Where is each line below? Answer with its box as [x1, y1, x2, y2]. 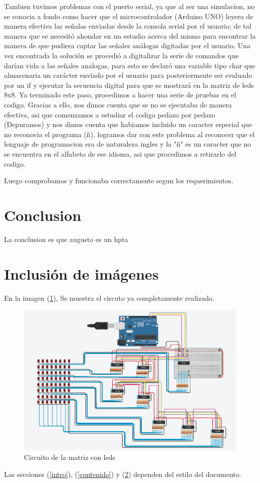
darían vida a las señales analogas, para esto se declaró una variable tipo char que [4, 60, 255, 70]
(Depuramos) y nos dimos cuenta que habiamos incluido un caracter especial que [4, 119, 252, 130]
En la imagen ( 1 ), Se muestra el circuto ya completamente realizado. [4, 292, 214, 303]
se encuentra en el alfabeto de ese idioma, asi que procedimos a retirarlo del [4, 148, 236, 159]
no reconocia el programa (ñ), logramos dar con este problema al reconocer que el [4, 129, 255, 139]
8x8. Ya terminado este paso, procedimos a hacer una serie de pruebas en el [4, 89, 236, 100]
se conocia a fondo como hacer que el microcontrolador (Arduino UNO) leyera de [4, 11, 253, 21]
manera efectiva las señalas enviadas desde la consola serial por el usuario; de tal [4, 21, 251, 31]
